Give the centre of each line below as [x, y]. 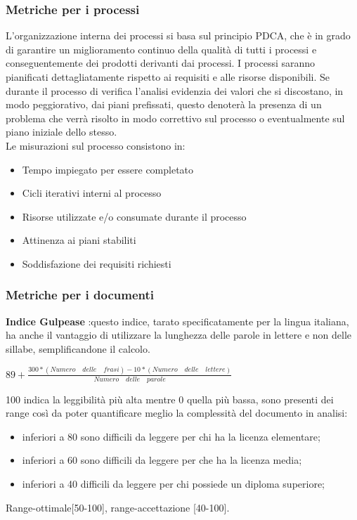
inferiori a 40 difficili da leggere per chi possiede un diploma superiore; [174, 484]
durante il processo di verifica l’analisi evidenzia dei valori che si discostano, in [175, 90]
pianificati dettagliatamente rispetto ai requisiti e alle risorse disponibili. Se [168, 77]
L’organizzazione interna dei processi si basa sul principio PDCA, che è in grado [178, 35]
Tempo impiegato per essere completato [108, 169]
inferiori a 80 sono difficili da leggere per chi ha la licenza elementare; [171, 436]
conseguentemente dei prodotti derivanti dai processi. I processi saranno [161, 63]
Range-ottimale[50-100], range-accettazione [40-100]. [118, 507]
